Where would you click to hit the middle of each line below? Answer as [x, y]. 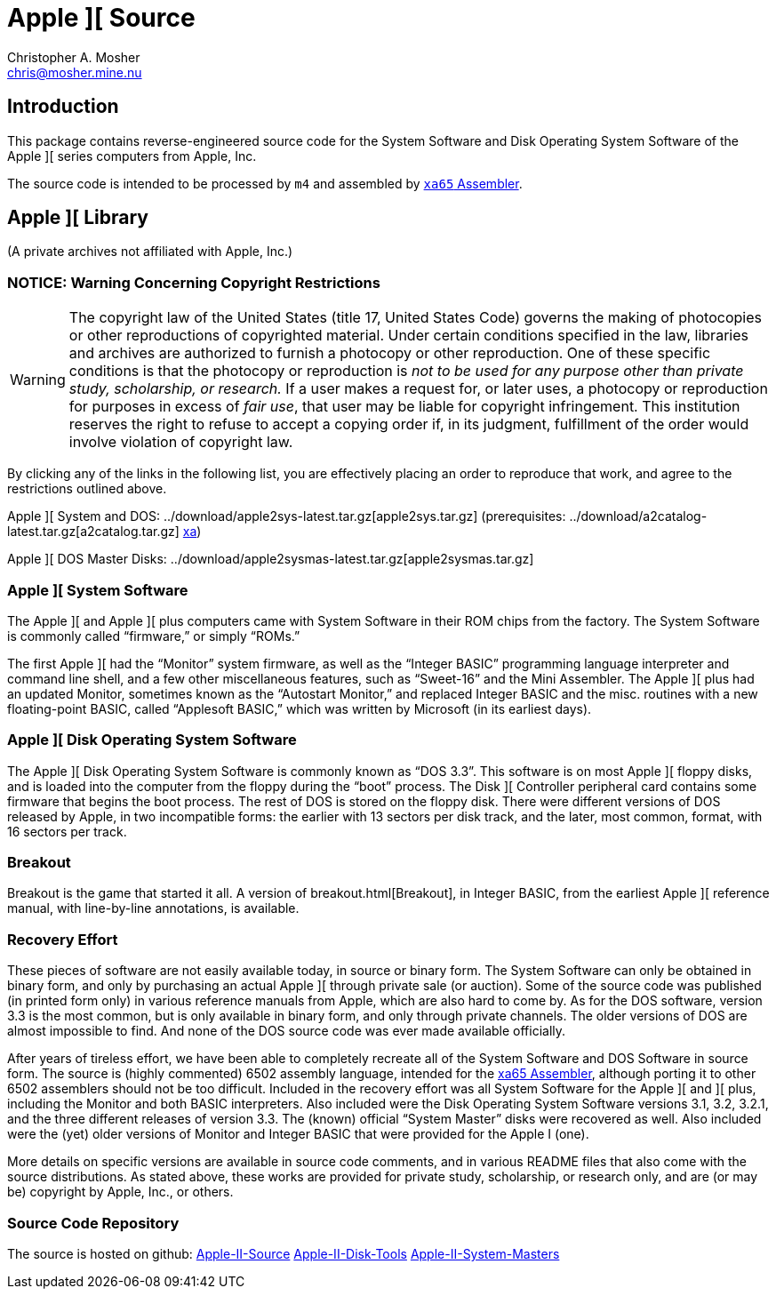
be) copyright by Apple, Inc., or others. [120, 1192]
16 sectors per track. [67, 831]
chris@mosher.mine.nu [75, 72]
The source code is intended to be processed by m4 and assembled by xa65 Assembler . [265, 183]
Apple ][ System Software [98, 590]
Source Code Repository [93, 1223]
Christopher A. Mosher [74, 57]
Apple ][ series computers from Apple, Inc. [132, 156]
